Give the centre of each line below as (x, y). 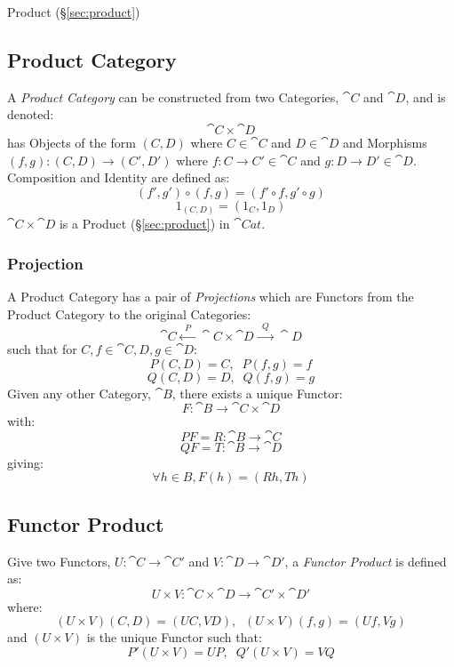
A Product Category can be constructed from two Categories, (173, 96)
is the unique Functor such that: (174, 637)
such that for (42, 349)
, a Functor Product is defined (366, 561)
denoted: (31, 114)
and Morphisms (385, 142)
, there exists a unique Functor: (257, 393)
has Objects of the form (72, 142)
